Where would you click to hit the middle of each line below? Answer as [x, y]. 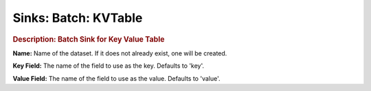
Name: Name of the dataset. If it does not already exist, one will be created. [120, 53]
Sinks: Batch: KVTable [78, 18]
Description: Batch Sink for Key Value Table [89, 39]
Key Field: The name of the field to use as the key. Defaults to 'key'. [109, 66]
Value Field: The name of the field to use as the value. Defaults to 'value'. [116, 78]
